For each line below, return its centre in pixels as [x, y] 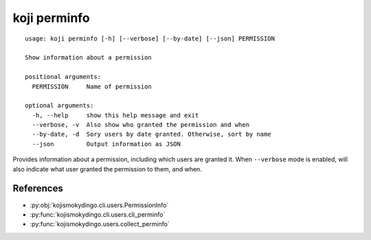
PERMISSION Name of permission [92, 86]
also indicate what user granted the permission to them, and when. [107, 169]
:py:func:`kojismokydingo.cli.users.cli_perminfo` [98, 214]
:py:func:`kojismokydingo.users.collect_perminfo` [100, 224]
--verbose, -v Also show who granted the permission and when [141, 125]
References [38, 189]
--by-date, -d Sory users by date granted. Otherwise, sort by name [151, 134]
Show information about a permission [89, 58]
